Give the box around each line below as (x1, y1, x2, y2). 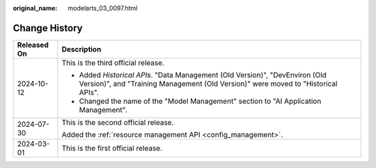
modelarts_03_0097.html (68, 4, 138, 12)
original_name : (13, 4, 58, 12)
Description (61, 44, 102, 54)
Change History (13, 22, 83, 34)
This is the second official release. (61, 117, 174, 127)
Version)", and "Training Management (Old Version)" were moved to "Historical (79, 79, 338, 89)
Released (17, 40, 49, 49)
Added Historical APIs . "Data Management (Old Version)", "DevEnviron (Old (79, 70, 327, 79)
